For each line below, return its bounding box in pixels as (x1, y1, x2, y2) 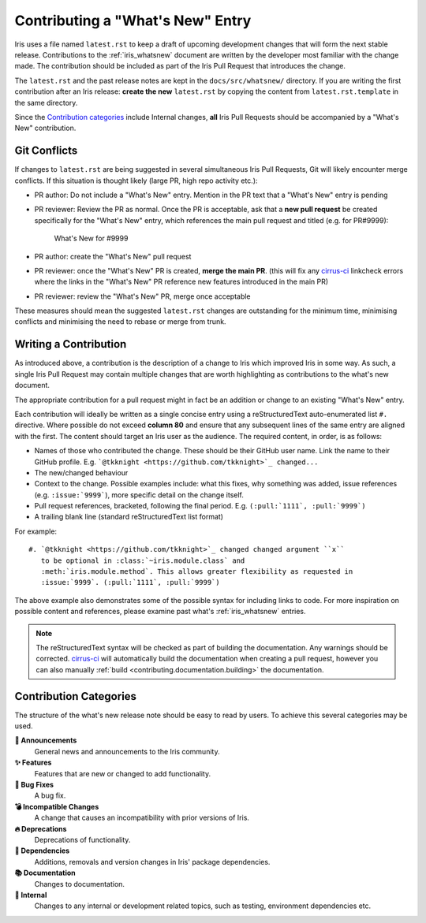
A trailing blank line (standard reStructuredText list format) (34, 512, 224, 522)
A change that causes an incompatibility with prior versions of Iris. (34, 813, 250, 823)
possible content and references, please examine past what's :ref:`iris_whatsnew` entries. (14, 607, 307, 616)
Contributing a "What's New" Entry (14, 12, 252, 29)
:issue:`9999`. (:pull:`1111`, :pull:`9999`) (40, 578, 220, 587)
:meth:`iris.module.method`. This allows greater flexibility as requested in (40, 568, 353, 576)
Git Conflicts (14, 144, 78, 158)
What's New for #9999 (54, 233, 129, 244)
